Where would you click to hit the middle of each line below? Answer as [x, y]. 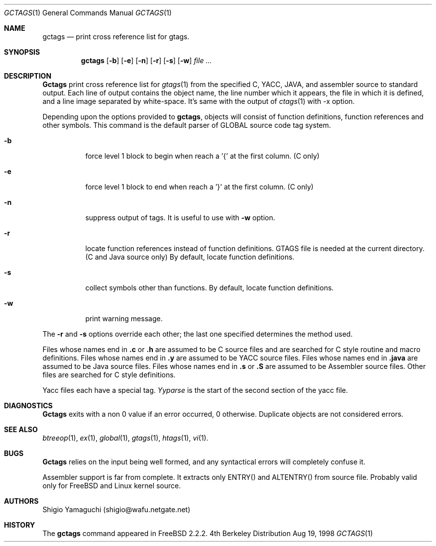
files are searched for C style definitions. [109, 375]
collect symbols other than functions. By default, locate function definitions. [210, 288]
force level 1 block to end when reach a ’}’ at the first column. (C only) [199, 187]
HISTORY [20, 525]
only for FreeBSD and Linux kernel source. [112, 486]
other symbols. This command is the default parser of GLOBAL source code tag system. [187, 125]
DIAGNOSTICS [28, 406]
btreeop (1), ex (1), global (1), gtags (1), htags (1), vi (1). [125, 438]
